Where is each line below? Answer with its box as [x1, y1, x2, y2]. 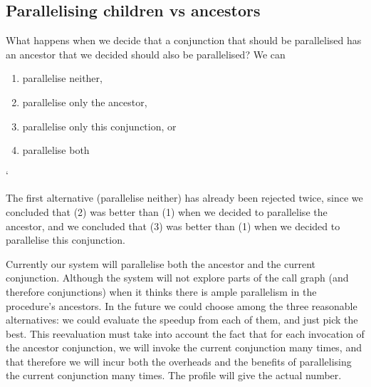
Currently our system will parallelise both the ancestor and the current [6, 256, 315, 271]
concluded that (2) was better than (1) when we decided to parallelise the [6, 204, 328, 219]
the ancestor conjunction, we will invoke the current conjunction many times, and [6, 340, 362, 355]
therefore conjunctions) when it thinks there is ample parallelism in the [6, 284, 317, 299]
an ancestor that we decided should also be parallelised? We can [6, 46, 286, 61]
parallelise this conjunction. [6, 232, 125, 247]
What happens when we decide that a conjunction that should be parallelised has [6, 33, 362, 48]
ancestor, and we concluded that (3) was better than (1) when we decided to [6, 218, 340, 233]
